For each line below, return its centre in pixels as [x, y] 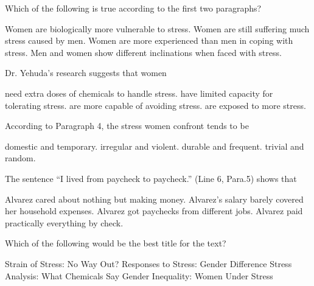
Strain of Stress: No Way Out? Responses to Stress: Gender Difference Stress [148, 263]
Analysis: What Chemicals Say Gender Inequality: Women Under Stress [139, 275]
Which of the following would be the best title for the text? [116, 243]
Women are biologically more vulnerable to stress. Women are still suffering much [157, 28]
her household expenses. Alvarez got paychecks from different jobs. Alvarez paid [154, 211]
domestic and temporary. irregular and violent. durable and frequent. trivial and [155, 146]
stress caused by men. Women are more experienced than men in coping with [149, 40]
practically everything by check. [64, 222]
